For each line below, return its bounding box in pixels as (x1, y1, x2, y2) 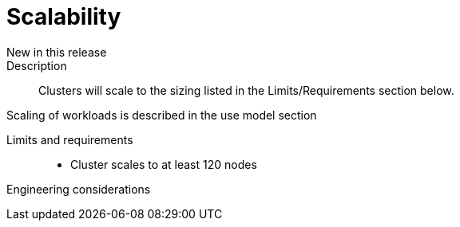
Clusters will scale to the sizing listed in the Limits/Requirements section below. (38, 83, 454, 97)
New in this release (6, 45, 107, 59)
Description (6, 58, 67, 72)
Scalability (6, 3, 121, 30)
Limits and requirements (6, 132, 133, 147)
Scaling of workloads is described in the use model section (6, 108, 317, 122)
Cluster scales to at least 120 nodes (70, 157, 257, 171)
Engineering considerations (6, 182, 151, 196)
